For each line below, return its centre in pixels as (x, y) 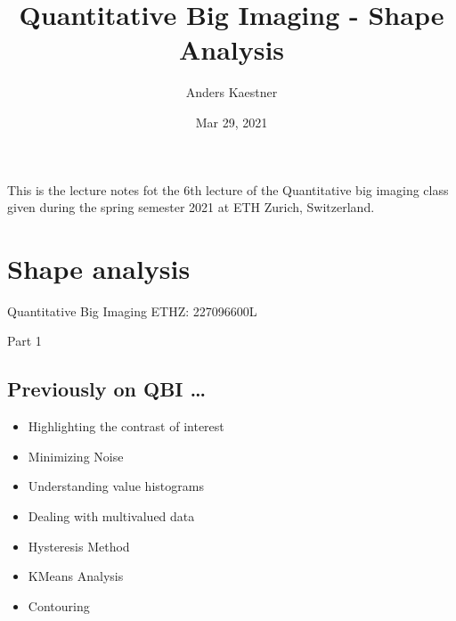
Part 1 (24, 341)
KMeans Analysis (76, 576)
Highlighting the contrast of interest (126, 426)
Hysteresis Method (79, 546)
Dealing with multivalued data (111, 515)
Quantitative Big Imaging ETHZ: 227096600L (132, 310)
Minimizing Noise (76, 456)
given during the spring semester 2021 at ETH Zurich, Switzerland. (191, 207)
